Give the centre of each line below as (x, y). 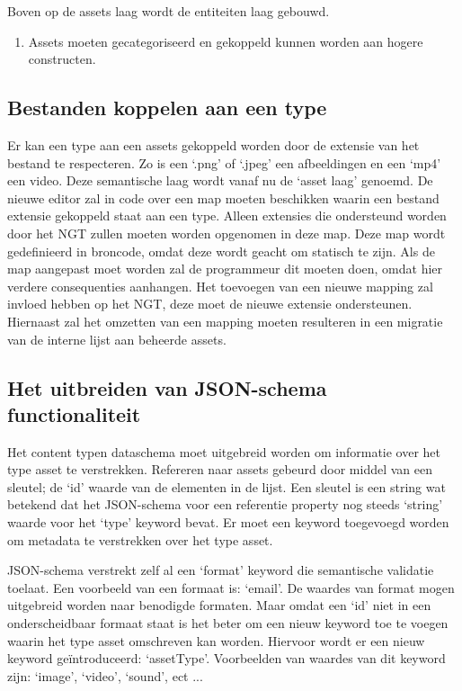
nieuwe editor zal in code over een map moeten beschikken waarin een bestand (223, 197)
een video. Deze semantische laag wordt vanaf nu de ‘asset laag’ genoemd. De (220, 180)
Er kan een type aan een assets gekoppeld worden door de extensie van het (213, 144)
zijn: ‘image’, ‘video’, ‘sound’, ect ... (105, 675)
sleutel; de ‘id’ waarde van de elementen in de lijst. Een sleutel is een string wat (227, 486)
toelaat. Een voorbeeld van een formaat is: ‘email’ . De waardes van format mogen (231, 587)
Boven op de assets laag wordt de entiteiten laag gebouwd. (169, 11)
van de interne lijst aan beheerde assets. (117, 339)
